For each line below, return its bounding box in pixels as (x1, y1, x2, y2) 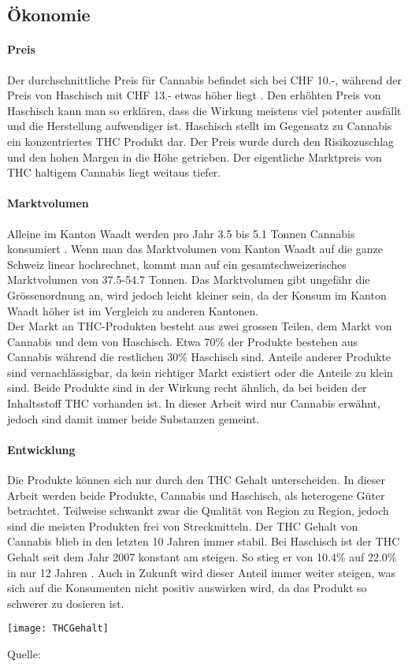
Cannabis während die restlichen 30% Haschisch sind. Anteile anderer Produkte (7, 348, 391, 365)
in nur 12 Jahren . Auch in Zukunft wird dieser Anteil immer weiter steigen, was (7, 564, 395, 580)
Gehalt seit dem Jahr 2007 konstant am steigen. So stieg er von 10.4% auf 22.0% (7, 549, 397, 565)
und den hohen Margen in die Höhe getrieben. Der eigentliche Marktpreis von (7, 148, 382, 165)
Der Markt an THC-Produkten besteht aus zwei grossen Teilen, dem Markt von (7, 318, 392, 334)
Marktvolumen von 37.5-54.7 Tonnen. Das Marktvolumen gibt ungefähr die (7, 271, 370, 288)
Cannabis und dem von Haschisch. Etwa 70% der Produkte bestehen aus (7, 333, 358, 349)
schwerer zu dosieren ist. (7, 594, 124, 611)
